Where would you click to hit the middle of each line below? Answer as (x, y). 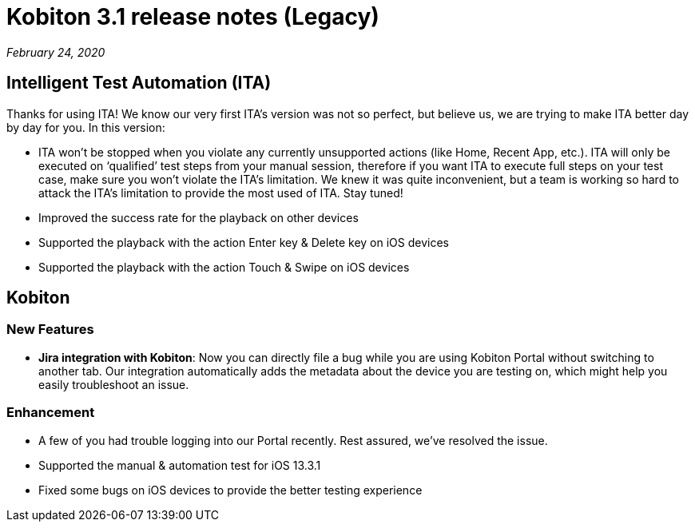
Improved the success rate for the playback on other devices (199, 217)
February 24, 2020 (56, 52)
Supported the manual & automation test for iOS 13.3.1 (180, 465)
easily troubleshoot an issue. (114, 384)
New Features (50, 330)
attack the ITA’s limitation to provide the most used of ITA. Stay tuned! (221, 193)
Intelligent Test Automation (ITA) (139, 83)
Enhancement (51, 413)
